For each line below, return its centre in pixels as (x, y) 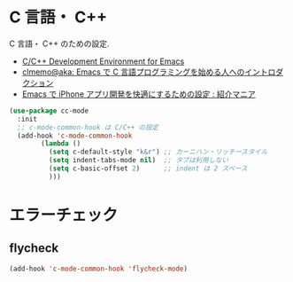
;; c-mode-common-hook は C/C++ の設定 (88, 127)
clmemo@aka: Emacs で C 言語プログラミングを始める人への (133, 72)
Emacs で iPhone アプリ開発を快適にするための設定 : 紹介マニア (139, 94)
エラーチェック (64, 215)
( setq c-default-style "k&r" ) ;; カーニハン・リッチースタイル (158, 152)
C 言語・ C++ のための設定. (59, 43)
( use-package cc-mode (49, 111)
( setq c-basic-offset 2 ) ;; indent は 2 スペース (148, 168)
